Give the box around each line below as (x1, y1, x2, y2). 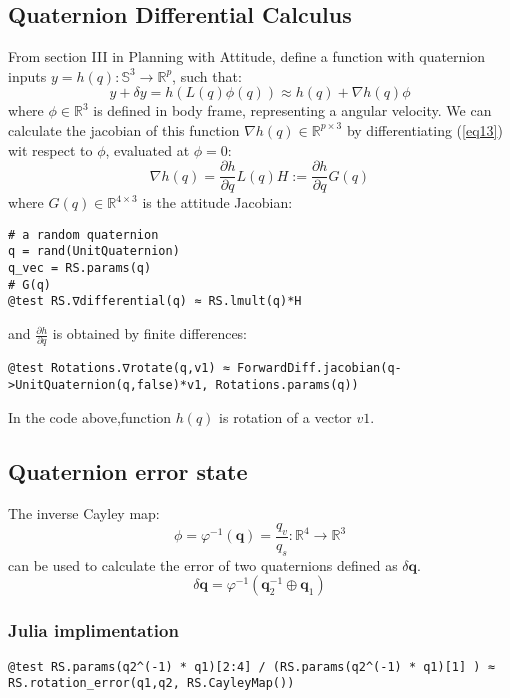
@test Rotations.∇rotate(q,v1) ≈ (8, 361, 230, 376)
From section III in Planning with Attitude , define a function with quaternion (8, 46, 486, 67)
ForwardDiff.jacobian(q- (237, 361, 402, 376)
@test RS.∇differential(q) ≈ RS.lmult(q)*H (8, 294, 302, 309)
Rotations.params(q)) (215, 378, 359, 393)
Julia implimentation (8, 618, 179, 643)
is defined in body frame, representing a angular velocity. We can (93, 100, 492, 121)
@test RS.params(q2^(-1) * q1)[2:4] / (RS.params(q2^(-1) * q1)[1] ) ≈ (8, 659, 495, 674)
